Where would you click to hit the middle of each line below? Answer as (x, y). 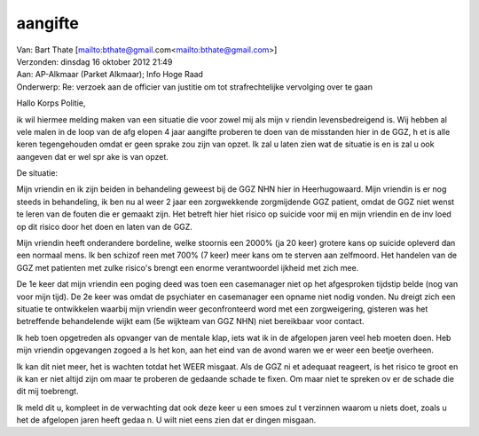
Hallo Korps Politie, (51, 103)
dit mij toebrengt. (47, 392)
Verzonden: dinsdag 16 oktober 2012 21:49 (94, 61)
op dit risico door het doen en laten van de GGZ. (104, 226)
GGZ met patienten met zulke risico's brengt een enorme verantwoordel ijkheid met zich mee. (188, 267)
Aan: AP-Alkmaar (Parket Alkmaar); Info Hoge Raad (110, 75)
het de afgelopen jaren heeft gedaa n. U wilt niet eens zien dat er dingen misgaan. (166, 420)
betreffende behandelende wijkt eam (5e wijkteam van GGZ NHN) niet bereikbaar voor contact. (190, 321)
